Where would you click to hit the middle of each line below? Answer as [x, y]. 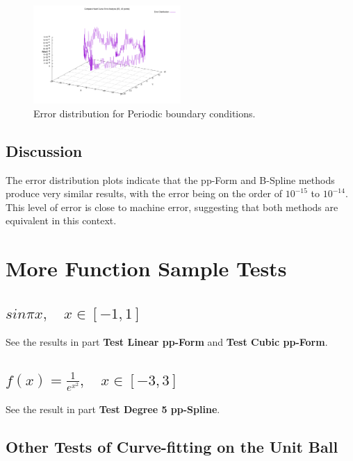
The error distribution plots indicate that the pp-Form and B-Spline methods [170, 179]
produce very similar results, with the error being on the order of [144, 193]
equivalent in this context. [61, 220]
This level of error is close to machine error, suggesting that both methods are [172, 207]
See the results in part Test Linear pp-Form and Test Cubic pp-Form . [167, 341]
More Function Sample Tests [146, 268]
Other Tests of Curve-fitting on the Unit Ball [172, 447]
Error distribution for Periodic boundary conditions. [145, 113]
